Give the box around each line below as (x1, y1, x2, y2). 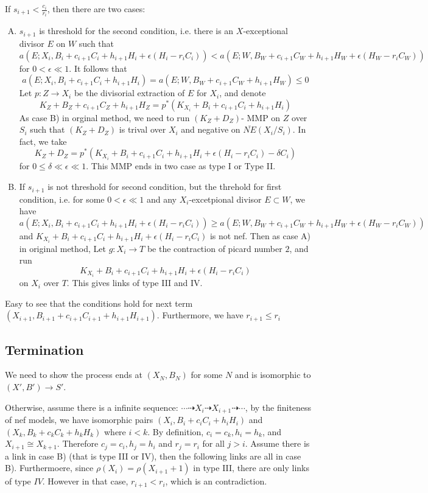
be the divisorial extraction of (74, 86, 185, 99)
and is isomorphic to (234, 368, 311, 381)
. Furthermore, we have (156, 309, 244, 321)
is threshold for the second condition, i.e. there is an (39, 24, 234, 37)
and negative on (181, 123, 240, 136)
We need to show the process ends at (5, 368, 142, 381)
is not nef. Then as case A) (209, 229, 311, 242)
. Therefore (57, 437, 99, 450)
